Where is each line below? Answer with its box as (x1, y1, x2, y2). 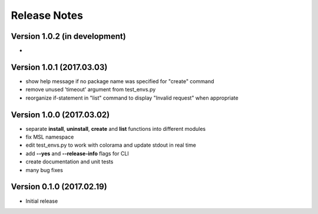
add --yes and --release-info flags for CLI (25, 150, 129, 157)
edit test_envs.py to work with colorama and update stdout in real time (25, 141, 197, 149)
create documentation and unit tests (25, 158, 114, 165)
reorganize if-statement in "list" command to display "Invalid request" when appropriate (25, 94, 238, 101)
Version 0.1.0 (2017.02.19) (11, 182, 107, 192)
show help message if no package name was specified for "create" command (25, 77, 214, 85)
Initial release (25, 197, 58, 205)
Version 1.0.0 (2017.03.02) (11, 110, 110, 120)
